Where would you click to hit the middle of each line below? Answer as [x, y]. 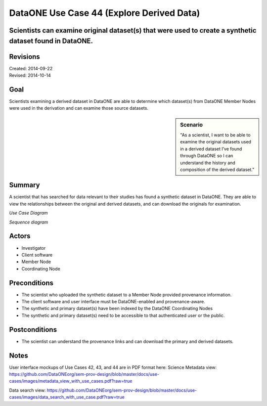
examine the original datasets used [216, 142]
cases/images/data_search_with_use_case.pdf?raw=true [67, 397]
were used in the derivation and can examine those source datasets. [79, 108]
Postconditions [33, 330]
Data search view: [27, 390]
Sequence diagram [29, 222]
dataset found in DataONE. [51, 41]
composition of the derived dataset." [217, 169]
